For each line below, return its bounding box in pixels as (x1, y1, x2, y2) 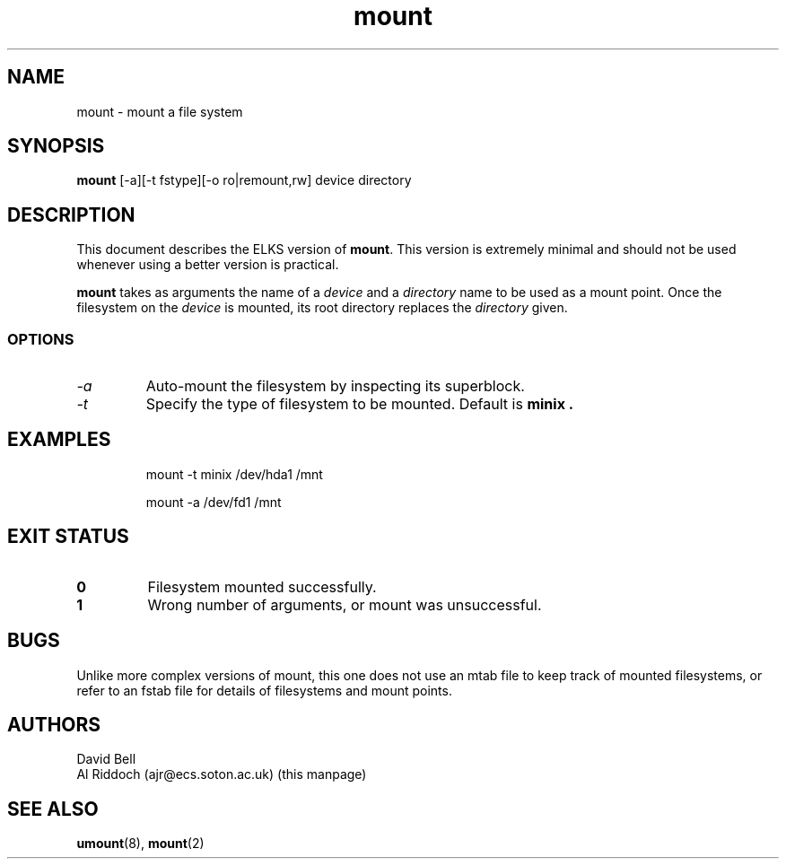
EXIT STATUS (7, 525, 129, 548)
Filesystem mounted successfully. (147, 577, 377, 596)
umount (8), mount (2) (76, 835, 205, 852)
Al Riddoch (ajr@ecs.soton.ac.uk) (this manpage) (76, 766, 367, 783)
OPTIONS (7, 329, 74, 348)
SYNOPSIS (7, 135, 105, 158)
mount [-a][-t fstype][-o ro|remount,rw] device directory (76, 172, 412, 188)
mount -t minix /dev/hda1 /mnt (145, 466, 323, 482)
